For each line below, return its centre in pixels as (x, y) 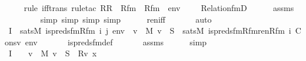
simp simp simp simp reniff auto (126, 19)
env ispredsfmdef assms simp (116, 42)
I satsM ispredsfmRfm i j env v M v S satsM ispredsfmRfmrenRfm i (150, 31)
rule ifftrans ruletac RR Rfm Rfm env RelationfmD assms (159, 8)
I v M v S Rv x (53, 53)
